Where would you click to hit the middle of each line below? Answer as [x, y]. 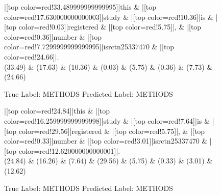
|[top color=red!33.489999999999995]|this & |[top [80, 7]
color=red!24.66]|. [32, 56]
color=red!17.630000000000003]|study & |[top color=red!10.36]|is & [109, 17]
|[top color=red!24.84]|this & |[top [57, 111]
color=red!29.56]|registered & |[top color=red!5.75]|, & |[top [112, 131]
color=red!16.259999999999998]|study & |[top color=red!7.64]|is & [107, 120]
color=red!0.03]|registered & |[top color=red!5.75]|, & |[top [110, 27]
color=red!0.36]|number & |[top [53, 36]
